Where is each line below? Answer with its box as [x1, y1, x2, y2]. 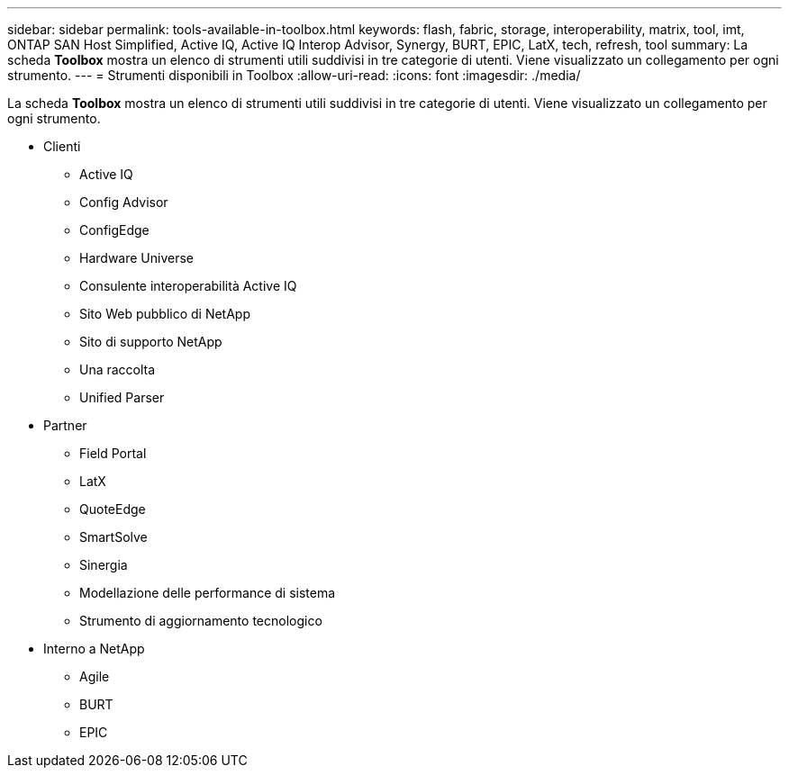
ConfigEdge [79, 222, 150, 238]
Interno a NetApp [43, 641, 145, 656]
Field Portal [79, 446, 147, 461]
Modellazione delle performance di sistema [79, 585, 336, 600]
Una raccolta [79, 362, 156, 377]
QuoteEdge [79, 501, 146, 517]
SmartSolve [79, 529, 148, 545]
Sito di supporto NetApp [79, 334, 222, 349]
